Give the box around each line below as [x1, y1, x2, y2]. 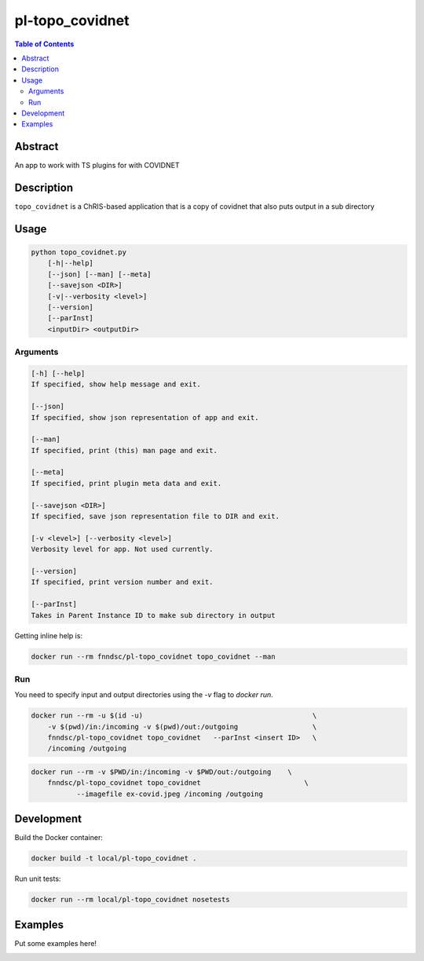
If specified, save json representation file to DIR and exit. [31, 512, 280, 521]
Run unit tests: [14, 874, 61, 883]
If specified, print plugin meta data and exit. [31, 479, 222, 488]
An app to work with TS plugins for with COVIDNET [14, 161, 180, 170]
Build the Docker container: [14, 833, 104, 842]
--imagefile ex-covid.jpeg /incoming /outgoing [76, 789, 263, 798]
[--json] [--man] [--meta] [47, 269, 152, 279]
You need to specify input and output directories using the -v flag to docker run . [14, 690, 274, 700]
